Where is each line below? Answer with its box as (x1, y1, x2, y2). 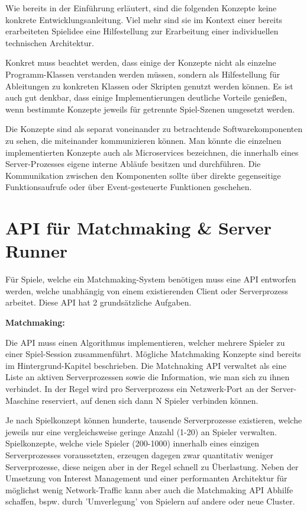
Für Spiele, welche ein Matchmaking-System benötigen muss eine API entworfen (5, 273, 296, 285)
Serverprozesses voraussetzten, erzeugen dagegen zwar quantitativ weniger (5, 448, 273, 461)
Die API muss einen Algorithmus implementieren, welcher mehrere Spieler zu (5, 336, 285, 348)
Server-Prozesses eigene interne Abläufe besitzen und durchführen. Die (5, 158, 261, 170)
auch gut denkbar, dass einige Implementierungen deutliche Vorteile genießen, (5, 91, 287, 104)
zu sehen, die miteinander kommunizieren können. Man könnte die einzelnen (5, 134, 282, 146)
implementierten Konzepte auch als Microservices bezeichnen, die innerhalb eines (5, 146, 299, 158)
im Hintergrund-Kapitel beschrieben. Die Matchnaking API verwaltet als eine (5, 359, 287, 371)
